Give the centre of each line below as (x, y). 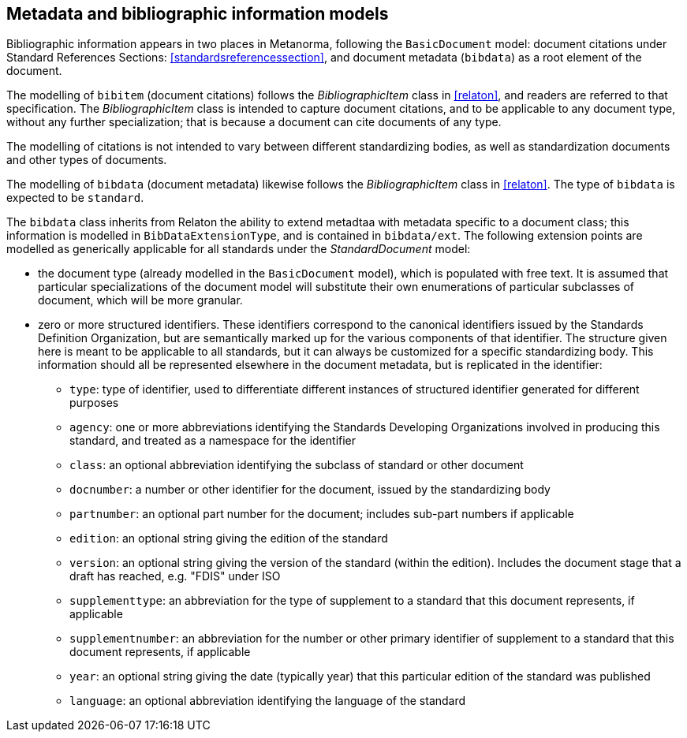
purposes (94, 403)
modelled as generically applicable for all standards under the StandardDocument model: (239, 249)
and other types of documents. (87, 160)
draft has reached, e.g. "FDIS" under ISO (175, 576)
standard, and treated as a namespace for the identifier (213, 441)
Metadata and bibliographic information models (198, 14)
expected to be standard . (75, 198)
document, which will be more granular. (140, 300)
